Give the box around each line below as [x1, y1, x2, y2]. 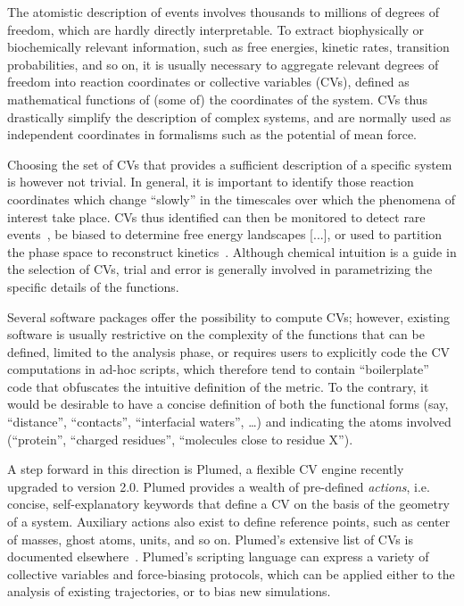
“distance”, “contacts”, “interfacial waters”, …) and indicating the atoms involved [7, 412, 452, 431]
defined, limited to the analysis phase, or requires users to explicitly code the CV [7, 342, 451, 361]
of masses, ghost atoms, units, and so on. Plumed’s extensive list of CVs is [7, 529, 413, 548]
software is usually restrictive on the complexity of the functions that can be [7, 325, 425, 344]
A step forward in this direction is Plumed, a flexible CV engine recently [7, 460, 404, 478]
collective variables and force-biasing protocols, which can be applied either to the [7, 564, 455, 583]
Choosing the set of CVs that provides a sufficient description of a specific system [7, 154, 452, 173]
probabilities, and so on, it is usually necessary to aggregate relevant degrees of [7, 54, 439, 73]
